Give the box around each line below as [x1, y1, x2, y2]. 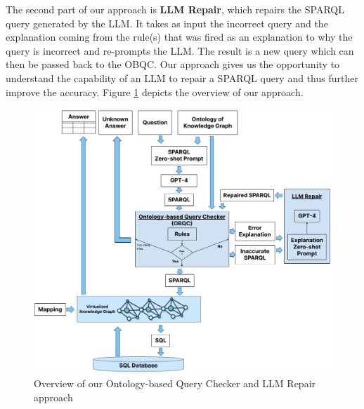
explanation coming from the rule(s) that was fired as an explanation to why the [6, 29, 353, 44]
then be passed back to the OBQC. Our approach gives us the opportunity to [6, 57, 340, 72]
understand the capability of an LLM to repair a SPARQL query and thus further [6, 70, 358, 85]
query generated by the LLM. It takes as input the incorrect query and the [6, 15, 328, 30]
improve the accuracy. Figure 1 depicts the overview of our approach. [6, 84, 304, 99]
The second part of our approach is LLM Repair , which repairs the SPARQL [6, 2, 344, 16]
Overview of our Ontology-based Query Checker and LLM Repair [34, 375, 316, 390]
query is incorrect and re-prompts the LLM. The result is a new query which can [6, 43, 354, 58]
